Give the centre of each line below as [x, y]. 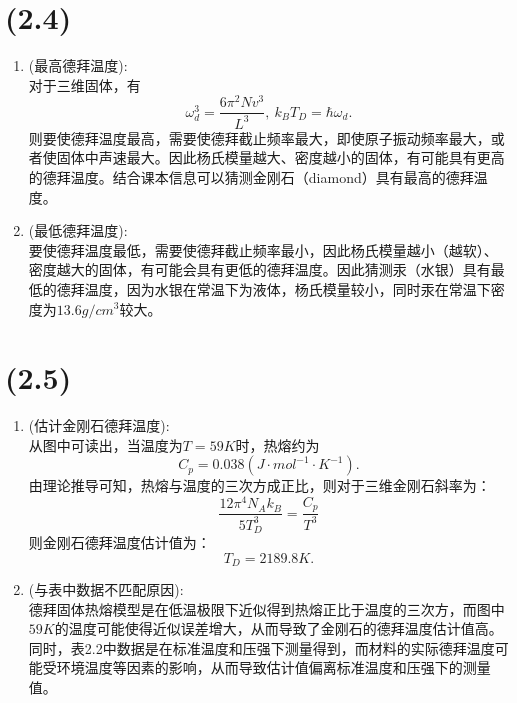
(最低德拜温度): [78, 230]
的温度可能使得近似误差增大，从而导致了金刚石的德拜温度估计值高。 [278, 628]
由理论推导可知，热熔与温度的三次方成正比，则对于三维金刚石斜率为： [259, 485]
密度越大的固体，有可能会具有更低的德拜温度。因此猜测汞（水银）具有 [259, 269]
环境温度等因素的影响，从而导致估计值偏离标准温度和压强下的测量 [273, 667]
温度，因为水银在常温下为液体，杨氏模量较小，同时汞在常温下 [287, 288]
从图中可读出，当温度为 [105, 444]
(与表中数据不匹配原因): [106, 589]
